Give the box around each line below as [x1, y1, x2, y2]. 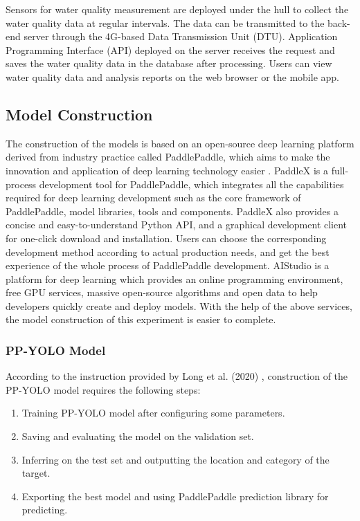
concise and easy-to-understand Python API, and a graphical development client [6, 217, 348, 232]
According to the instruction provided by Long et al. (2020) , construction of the [6, 369, 348, 383]
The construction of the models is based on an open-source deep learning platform [6, 136, 354, 150]
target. [21, 466, 51, 480]
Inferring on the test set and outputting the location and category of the [21, 452, 330, 466]
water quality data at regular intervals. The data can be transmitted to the [6, 15, 325, 30]
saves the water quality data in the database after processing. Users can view [6, 56, 332, 71]
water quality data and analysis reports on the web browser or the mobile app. [6, 69, 339, 84]
